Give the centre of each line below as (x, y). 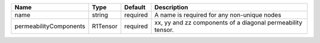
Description (171, 7)
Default (135, 7)
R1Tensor (105, 26)
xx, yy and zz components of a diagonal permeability (228, 22)
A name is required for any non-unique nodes (218, 15)
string (100, 15)
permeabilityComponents (50, 26)
